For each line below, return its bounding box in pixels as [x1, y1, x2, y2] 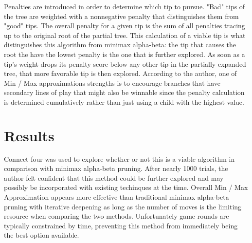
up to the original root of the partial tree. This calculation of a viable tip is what [4, 30, 246, 40]
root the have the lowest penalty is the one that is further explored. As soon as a [4, 49, 245, 59]
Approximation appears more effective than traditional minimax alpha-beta [4, 192, 229, 202]
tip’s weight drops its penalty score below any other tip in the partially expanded [4, 58, 246, 69]
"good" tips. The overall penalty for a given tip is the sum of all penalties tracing [4, 20, 245, 31]
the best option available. [4, 230, 79, 240]
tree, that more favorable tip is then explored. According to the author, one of [4, 68, 237, 78]
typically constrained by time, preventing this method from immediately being [4, 220, 238, 230]
